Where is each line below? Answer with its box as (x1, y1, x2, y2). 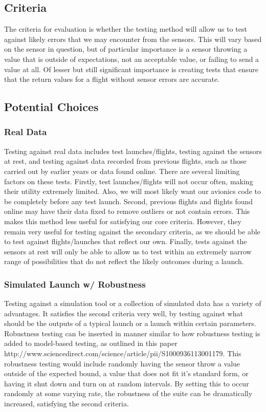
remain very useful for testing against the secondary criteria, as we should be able (4, 226, 260, 236)
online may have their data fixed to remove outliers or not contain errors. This (4, 206, 250, 216)
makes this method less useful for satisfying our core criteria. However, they (4, 215, 241, 226)
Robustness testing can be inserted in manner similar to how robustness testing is (4, 328, 260, 338)
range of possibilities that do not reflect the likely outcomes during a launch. (4, 256, 244, 267)
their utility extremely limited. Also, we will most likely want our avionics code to (4, 186, 261, 197)
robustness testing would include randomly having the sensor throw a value (4, 358, 240, 368)
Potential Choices (4, 99, 99, 115)
